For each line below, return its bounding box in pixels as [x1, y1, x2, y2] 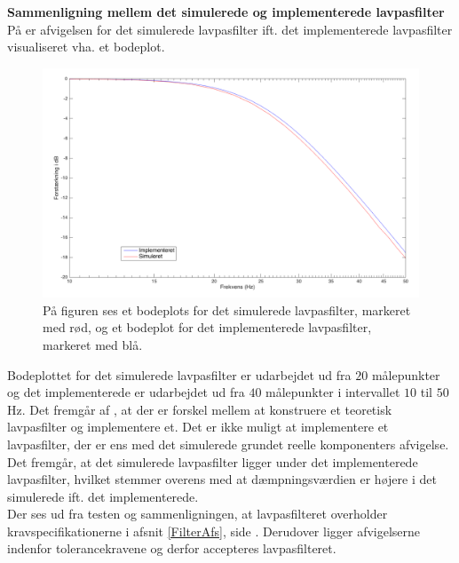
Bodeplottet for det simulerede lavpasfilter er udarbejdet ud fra [7, 365, 352, 384]
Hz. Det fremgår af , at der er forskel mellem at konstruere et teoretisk [7, 400, 392, 418]
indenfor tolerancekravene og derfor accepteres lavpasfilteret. [7, 539, 336, 558]
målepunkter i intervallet [265, 383, 400, 401]
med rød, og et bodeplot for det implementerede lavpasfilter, [43, 318, 372, 337]
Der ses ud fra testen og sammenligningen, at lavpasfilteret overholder [7, 504, 388, 523]
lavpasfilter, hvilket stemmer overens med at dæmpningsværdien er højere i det [7, 470, 437, 488]
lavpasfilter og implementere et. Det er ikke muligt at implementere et [7, 417, 389, 436]
